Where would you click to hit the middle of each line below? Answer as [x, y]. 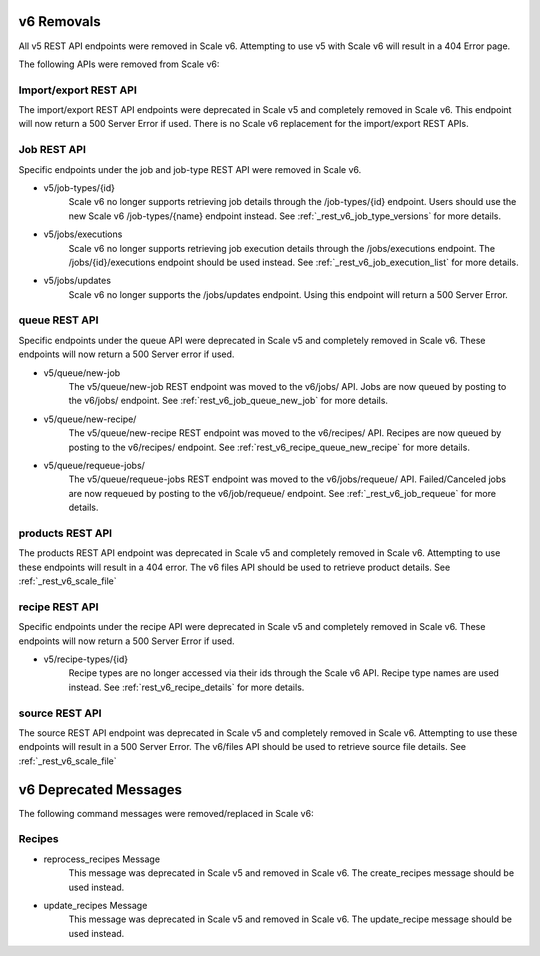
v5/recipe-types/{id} [86, 659]
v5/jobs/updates [77, 281]
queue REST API [58, 320]
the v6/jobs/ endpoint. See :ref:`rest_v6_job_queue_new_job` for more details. [228, 401]
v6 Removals [59, 21]
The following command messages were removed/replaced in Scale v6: [166, 813]
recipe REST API [58, 607]
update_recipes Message [95, 905]
